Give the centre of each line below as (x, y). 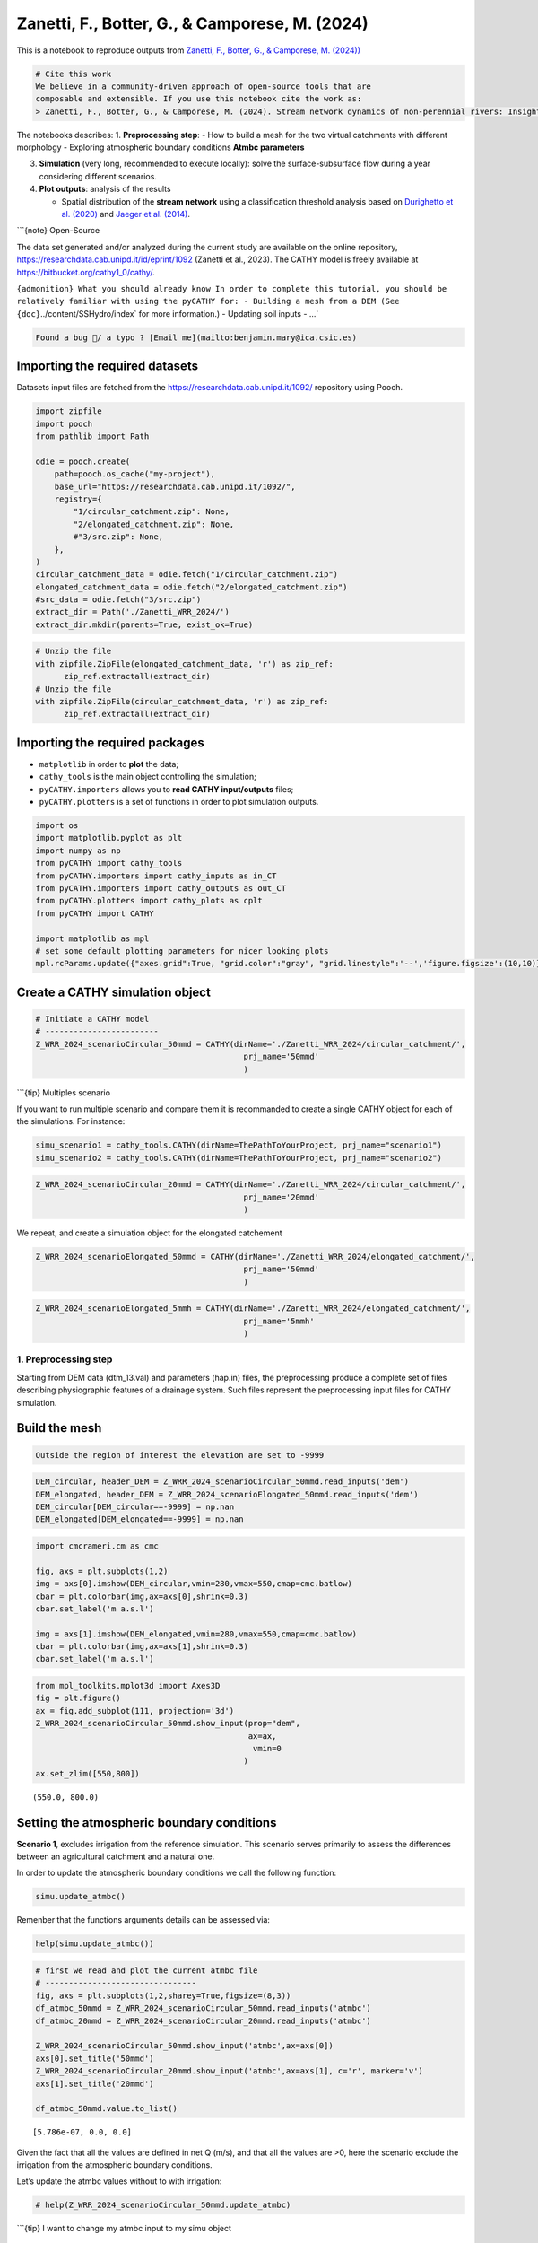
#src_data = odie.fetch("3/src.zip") (118, 600)
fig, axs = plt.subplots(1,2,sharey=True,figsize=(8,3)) (163, 1995)
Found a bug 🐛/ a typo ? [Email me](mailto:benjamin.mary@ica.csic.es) (196, 337)
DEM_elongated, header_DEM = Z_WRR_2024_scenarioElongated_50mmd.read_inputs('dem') (227, 1494)
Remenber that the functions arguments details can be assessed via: (143, 1920)
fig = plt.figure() (78, 1698)
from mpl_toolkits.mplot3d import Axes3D (128, 1686)
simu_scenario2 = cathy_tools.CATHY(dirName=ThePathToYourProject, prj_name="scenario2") (239, 1158)
